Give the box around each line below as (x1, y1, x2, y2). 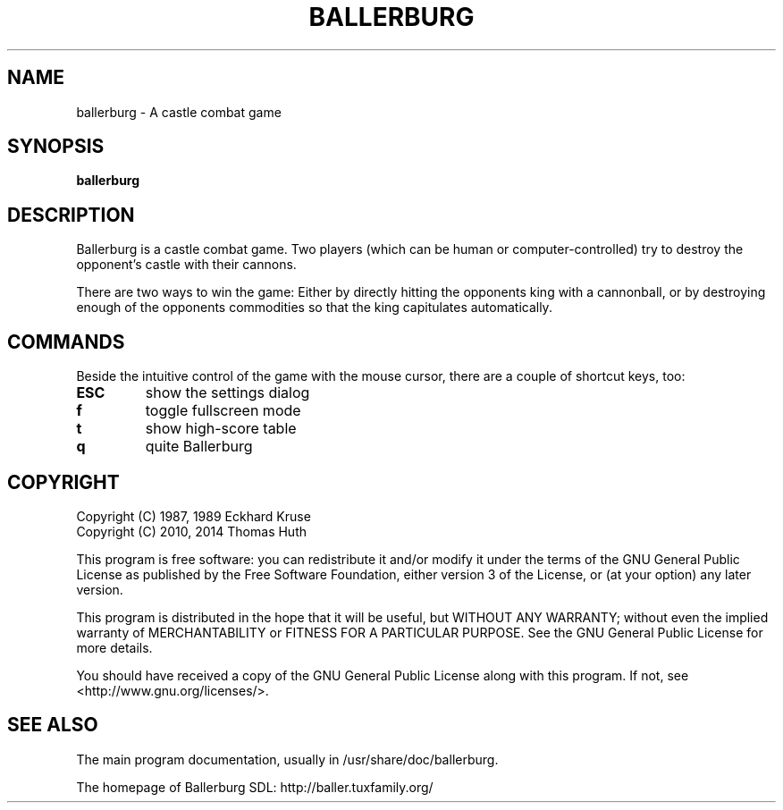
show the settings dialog (145, 384, 310, 402)
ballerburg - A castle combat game (76, 104, 282, 120)
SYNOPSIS (7, 135, 105, 158)
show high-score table (145, 419, 297, 438)
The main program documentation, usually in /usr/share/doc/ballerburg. (76, 751, 499, 767)
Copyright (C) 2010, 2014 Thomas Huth (76, 523, 307, 539)
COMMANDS (7, 330, 125, 353)
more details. (76, 639, 153, 655)
